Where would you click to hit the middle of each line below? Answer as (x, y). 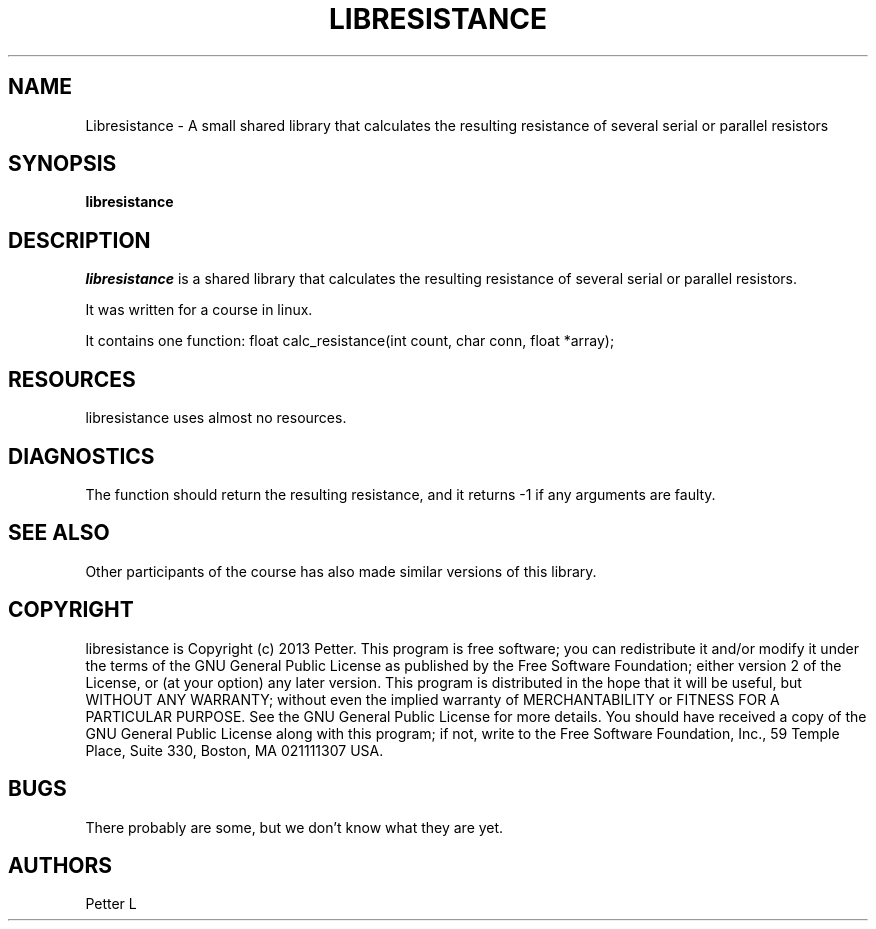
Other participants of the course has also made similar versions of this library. (341, 571)
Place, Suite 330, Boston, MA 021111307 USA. (234, 750)
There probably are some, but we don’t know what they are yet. (294, 827)
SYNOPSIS (62, 164)
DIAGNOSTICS (81, 456)
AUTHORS (60, 865)
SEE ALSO (59, 533)
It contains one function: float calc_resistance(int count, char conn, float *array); (350, 341)
